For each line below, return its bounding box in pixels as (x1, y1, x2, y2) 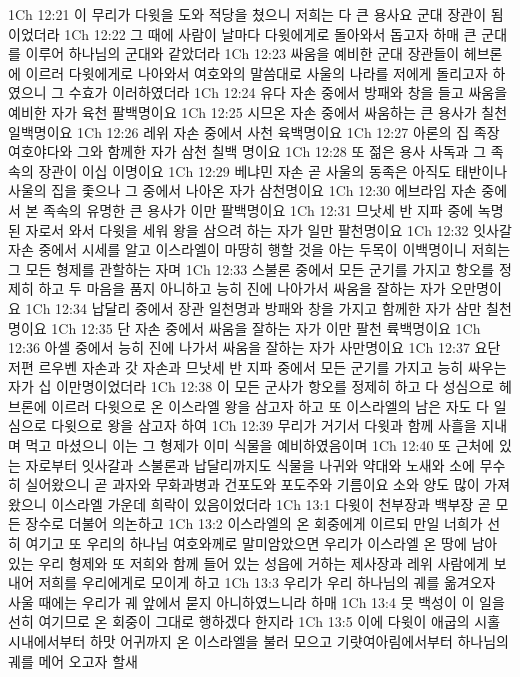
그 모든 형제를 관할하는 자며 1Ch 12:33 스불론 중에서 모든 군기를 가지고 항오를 (8, 258, 495, 279)
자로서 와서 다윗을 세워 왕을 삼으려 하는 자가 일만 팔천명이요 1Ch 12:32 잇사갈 (25, 219, 512, 240)
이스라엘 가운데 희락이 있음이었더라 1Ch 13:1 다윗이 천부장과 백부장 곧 (51, 493, 491, 514)
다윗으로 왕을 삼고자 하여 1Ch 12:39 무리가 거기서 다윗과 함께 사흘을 (51, 415, 477, 436)
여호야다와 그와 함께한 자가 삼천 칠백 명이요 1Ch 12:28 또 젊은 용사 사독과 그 (8, 141, 487, 162)
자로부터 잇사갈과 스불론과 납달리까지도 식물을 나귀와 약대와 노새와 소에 (25, 454, 475, 475)
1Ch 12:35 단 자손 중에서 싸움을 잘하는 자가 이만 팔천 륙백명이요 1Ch (51, 317, 481, 338)
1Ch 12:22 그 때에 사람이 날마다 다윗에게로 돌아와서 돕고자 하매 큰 (64, 23, 477, 44)
